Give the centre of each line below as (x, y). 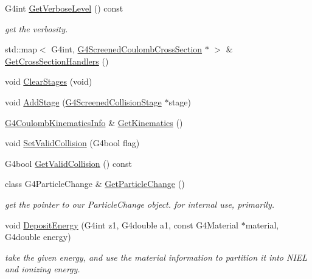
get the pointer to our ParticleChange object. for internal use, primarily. (140, 204)
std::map (21, 49)
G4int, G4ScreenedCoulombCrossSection (127, 49)
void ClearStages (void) (49, 81)
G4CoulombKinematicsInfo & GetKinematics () (94, 122)
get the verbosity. (36, 28)
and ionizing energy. (43, 269)
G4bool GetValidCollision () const (68, 163)
